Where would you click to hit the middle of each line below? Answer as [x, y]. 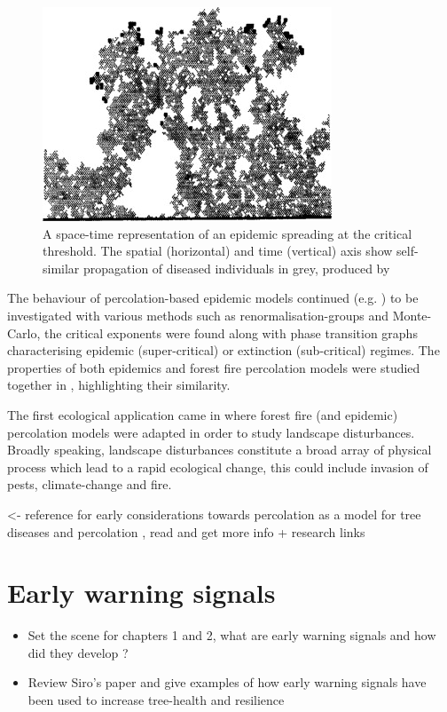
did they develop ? [78, 652]
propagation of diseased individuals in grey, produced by [237, 268]
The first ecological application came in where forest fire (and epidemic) [203, 414]
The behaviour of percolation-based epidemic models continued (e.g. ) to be [213, 298]
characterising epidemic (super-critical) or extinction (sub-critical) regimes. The [223, 350]
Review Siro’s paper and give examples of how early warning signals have [227, 682]
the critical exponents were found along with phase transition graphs [231, 332]
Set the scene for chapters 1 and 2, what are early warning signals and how [232, 635]
